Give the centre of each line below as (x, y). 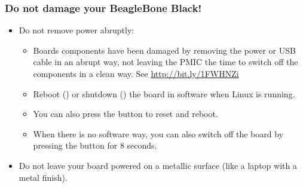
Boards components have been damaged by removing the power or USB (164, 50)
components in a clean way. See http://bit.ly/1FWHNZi (136, 73)
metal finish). (43, 177)
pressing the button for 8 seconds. (95, 145)
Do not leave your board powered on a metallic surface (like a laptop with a (158, 165)
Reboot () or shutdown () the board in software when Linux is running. (164, 93)
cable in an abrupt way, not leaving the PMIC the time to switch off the (166, 62)
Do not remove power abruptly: (76, 30)
